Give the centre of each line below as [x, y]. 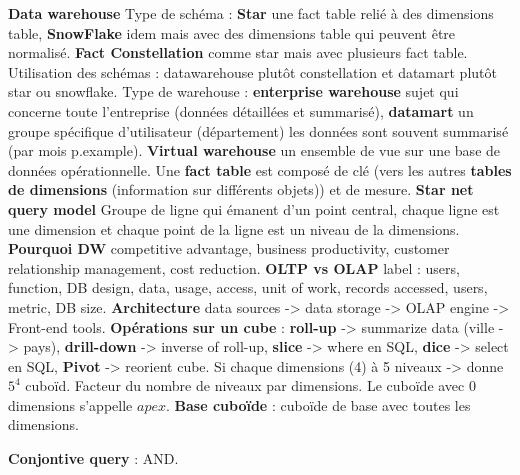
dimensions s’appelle [70, 404]
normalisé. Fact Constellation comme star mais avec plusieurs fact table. [238, 52]
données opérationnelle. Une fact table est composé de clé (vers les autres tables [260, 169]
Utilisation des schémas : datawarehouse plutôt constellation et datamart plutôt [252, 71]
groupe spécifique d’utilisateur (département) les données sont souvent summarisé [258, 130]
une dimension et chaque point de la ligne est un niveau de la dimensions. [234, 228]
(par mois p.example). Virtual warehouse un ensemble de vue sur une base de [254, 150]
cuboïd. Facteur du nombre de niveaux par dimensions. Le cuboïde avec [245, 385]
